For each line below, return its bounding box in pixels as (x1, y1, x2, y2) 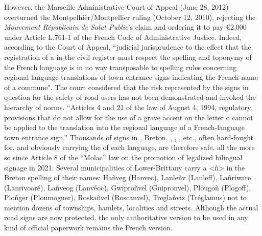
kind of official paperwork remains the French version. (4, 222, 173, 233)
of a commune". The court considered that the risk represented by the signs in (4, 81, 249, 92)
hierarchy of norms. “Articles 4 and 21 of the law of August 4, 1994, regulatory (4, 101, 251, 112)
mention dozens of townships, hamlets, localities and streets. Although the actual (4, 202, 258, 212)
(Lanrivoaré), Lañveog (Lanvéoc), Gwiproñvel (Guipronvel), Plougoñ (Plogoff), (4, 182, 251, 192)
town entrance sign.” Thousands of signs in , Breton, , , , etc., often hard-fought (4, 132, 253, 142)
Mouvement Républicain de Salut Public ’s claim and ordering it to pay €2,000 (4, 22, 247, 32)
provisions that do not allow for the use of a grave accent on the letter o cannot (4, 112, 253, 122)
